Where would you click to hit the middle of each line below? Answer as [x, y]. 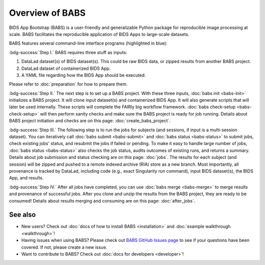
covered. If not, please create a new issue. [64, 247]
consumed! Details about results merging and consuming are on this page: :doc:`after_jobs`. [102, 201]
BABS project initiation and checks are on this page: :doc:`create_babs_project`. [90, 121]
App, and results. [26, 178]
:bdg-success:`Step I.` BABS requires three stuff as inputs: [68, 52]
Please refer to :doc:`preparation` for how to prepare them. [68, 84]
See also [23, 215]
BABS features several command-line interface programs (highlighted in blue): [88, 43]
